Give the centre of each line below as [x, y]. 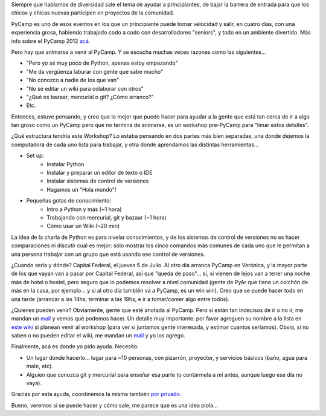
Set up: [35, 156]
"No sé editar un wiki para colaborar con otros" [85, 88]
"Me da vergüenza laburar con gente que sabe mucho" [95, 71]
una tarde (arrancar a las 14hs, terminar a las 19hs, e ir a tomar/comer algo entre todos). [120, 299]
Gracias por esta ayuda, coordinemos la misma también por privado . [96, 394]
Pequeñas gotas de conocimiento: [69, 201]
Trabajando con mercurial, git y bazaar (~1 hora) [107, 217]
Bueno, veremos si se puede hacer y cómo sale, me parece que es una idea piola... [114, 405]
